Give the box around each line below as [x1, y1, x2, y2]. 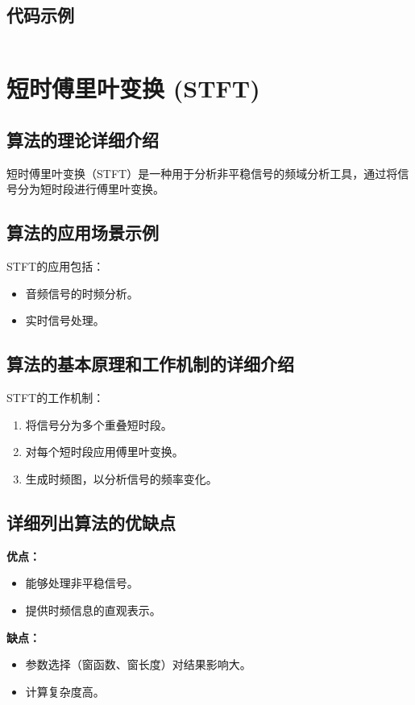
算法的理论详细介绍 [6, 126, 159, 151]
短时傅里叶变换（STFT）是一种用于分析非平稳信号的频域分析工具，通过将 [6, 164, 398, 181]
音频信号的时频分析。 [25, 284, 139, 301]
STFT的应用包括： [6, 258, 105, 275]
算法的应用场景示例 [6, 220, 159, 245]
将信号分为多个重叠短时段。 [25, 416, 172, 433]
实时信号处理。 [25, 312, 105, 329]
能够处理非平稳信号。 [25, 574, 139, 591]
